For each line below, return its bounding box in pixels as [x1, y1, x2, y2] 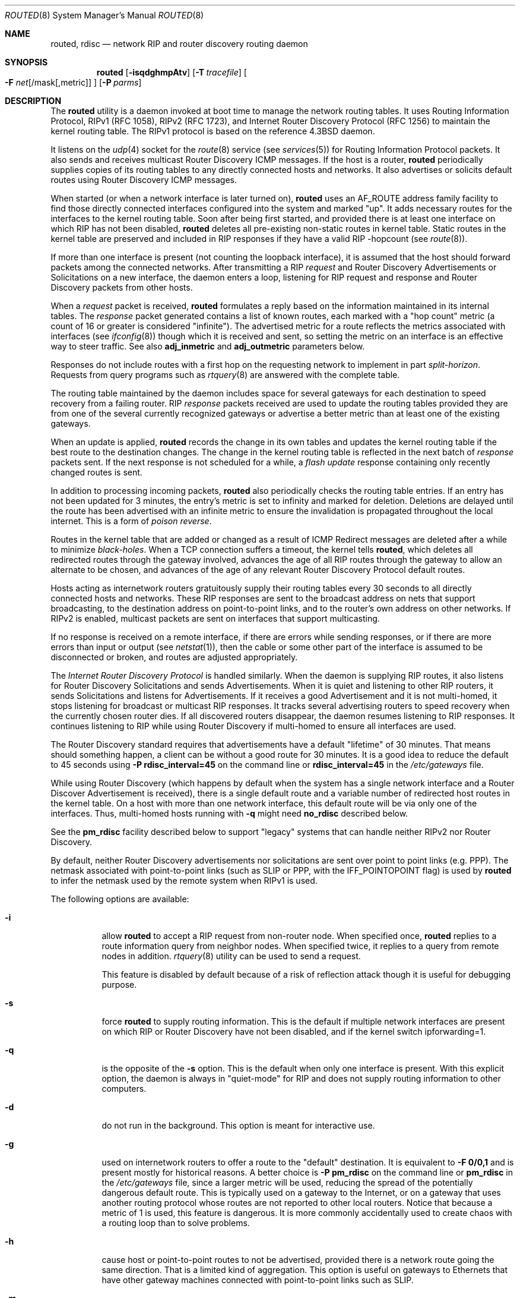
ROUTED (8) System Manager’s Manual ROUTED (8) [5, 10, 204, 20]
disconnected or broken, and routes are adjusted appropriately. [50, 652, 298, 662]
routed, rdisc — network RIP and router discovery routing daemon [50, 39, 308, 49]
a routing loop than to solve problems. [102, 1218, 250, 1228]
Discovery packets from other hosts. [50, 282, 193, 292]
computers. [102, 1083, 147, 1094]
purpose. [102, 979, 137, 990]
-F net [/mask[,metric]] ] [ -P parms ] [5, 77, 142, 87]
